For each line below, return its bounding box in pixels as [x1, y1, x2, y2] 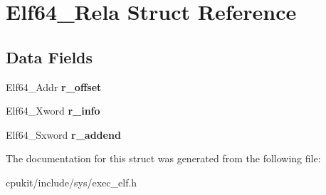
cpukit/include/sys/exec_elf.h [6, 174, 137, 189]
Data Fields [6, 46, 93, 68]
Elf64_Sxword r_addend [6, 127, 121, 142]
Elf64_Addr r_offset [6, 79, 102, 94]
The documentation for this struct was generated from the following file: [6, 151, 321, 166]
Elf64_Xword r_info [6, 103, 100, 118]
